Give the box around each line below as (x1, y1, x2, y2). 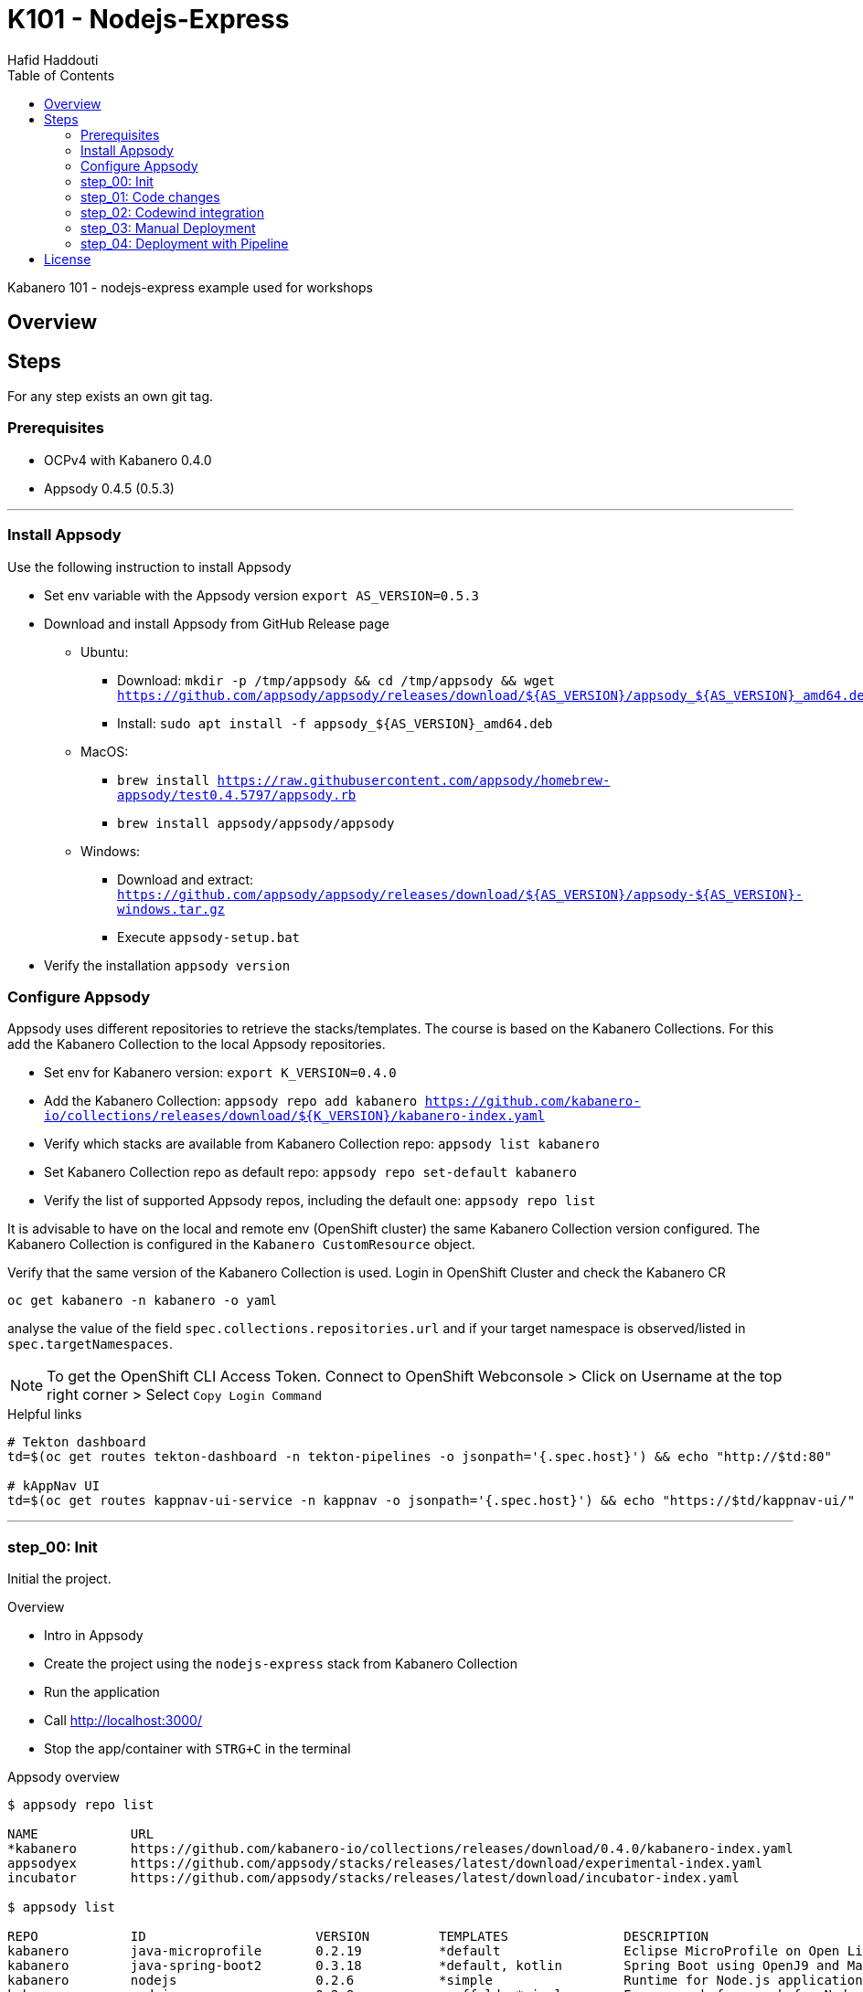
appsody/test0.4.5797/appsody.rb (117, 787, 357, 802)
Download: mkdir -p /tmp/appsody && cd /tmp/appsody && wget (117, 672, 555, 688)
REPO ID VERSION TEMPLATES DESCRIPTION (7, 1929, 709, 1944)
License (44, 250, 91, 267)
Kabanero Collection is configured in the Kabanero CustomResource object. (7, 1236, 475, 1253)
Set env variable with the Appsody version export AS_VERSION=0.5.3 (44, 587, 480, 603)
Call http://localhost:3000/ (44, 1712, 202, 1729)
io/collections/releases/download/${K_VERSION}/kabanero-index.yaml (44, 1108, 545, 1124)
